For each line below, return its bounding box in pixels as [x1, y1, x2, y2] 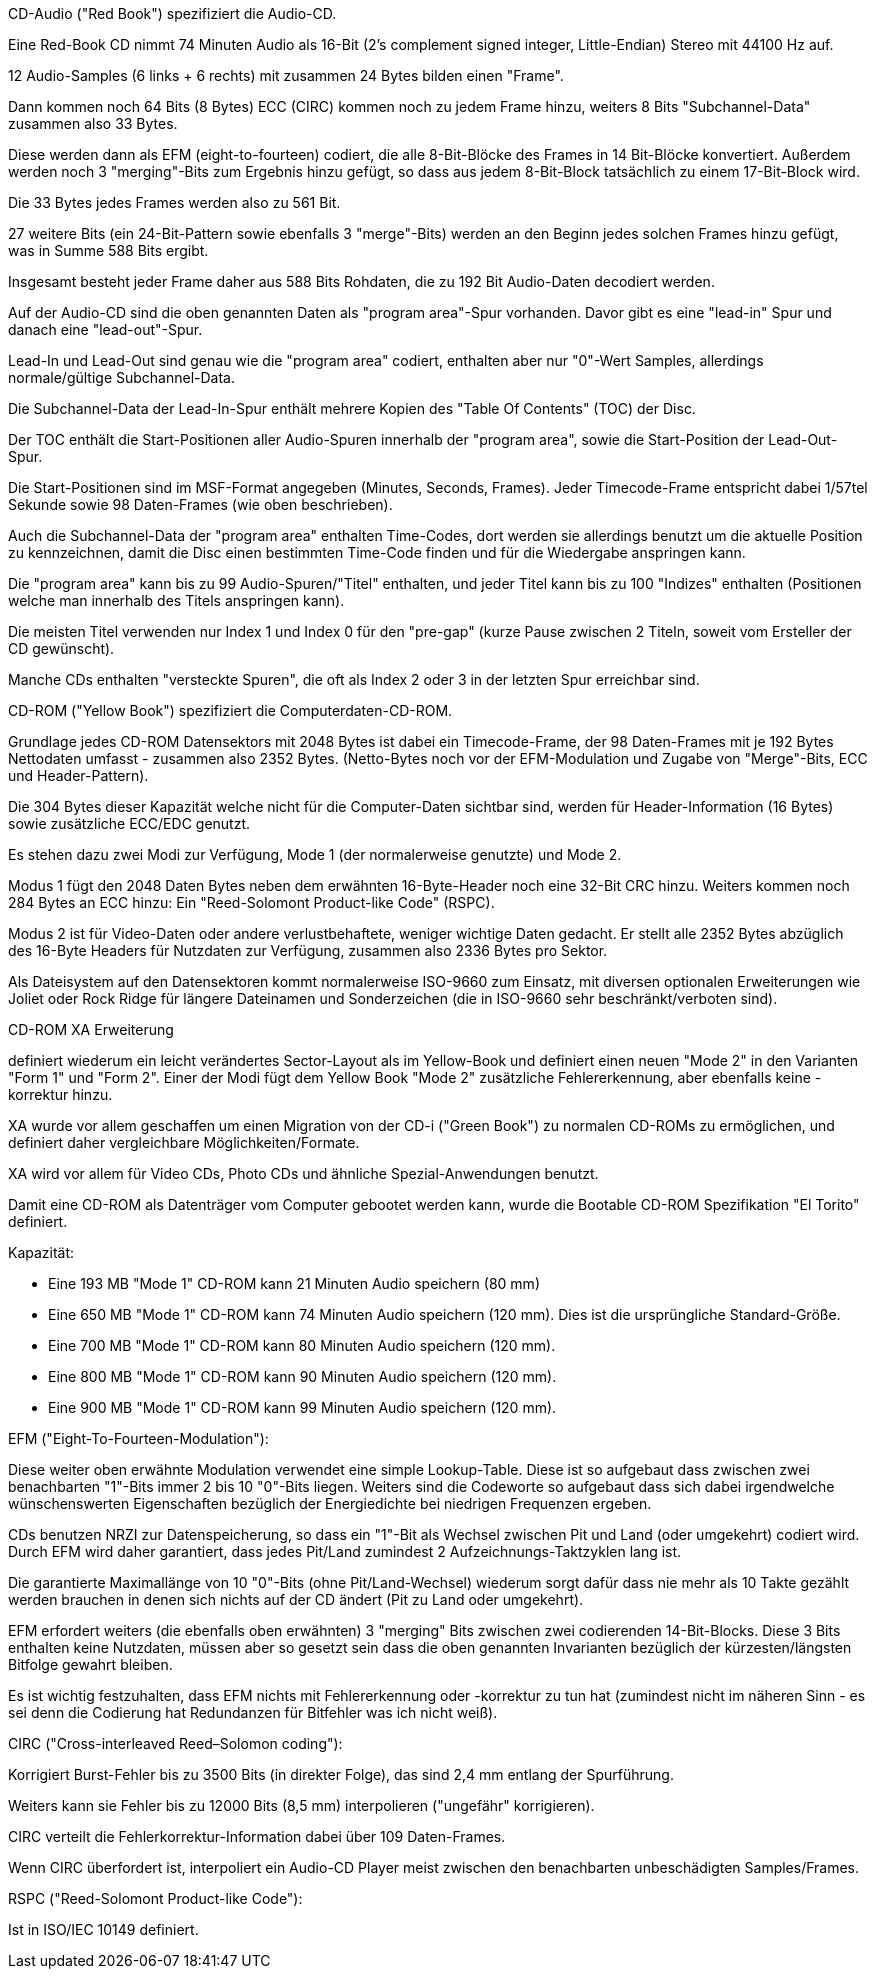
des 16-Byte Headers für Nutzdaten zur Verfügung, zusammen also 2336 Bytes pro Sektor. [8, 942, 608, 959]
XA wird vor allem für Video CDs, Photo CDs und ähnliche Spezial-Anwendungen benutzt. [8, 1165, 599, 1182]
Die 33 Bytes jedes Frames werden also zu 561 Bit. [8, 194, 341, 211]
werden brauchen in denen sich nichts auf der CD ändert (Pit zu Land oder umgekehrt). [8, 1591, 584, 1608]
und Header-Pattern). [8, 767, 149, 784]
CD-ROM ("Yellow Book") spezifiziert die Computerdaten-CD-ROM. [8, 702, 453, 719]
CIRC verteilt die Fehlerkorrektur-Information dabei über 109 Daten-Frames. [8, 1828, 506, 1845]
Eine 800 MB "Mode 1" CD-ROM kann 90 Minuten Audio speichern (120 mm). [48, 1368, 557, 1385]
